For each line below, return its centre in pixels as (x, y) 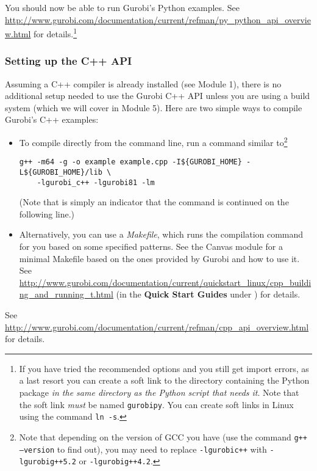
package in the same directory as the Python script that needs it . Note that (159, 392)
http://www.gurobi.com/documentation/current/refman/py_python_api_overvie (158, 19)
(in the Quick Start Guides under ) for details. (208, 294)
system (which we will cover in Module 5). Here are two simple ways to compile (154, 107)
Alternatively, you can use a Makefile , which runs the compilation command (161, 234)
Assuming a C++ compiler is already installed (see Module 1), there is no (143, 83)
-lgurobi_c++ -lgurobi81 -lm (96, 182)
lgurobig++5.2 (48, 462)
